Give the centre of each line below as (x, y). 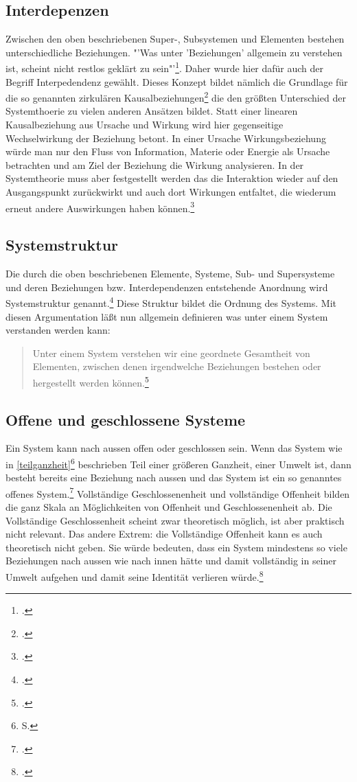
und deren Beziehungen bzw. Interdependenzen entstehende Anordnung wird (167, 287)
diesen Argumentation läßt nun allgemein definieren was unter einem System (167, 316)
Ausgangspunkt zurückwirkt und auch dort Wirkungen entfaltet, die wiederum (171, 192)
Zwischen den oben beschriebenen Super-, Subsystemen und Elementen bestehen (175, 39)
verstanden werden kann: (58, 330)
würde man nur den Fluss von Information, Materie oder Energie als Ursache (168, 151)
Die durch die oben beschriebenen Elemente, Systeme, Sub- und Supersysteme (170, 274)
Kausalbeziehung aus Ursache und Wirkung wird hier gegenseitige (145, 125)
